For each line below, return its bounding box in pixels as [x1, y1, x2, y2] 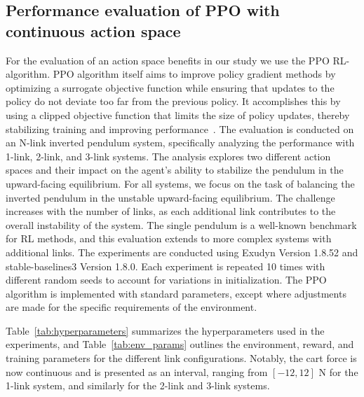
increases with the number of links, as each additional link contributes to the [6, 204, 336, 218]
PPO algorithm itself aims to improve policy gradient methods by [53, 67, 336, 81]
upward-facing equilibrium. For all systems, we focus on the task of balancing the [6, 176, 355, 190]
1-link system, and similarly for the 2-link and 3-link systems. [6, 378, 270, 393]
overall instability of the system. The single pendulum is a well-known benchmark [6, 217, 357, 232]
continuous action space [6, 20, 181, 41]
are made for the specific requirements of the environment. [6, 300, 257, 314]
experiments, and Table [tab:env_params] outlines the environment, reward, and [6, 337, 354, 351]
